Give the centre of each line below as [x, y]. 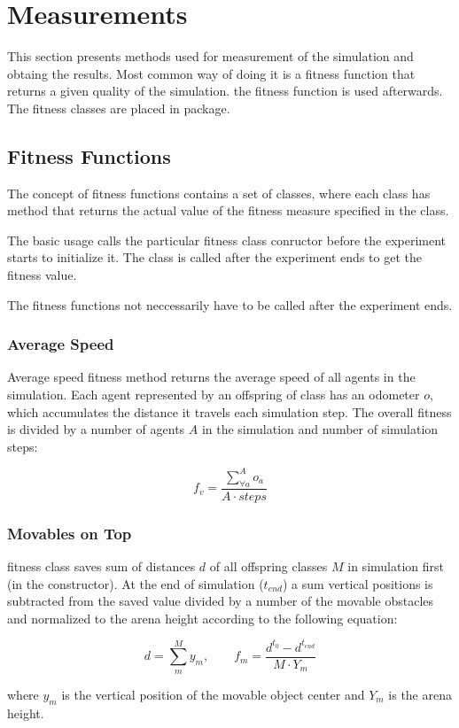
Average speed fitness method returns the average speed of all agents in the [211, 377]
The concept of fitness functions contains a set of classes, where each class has [219, 193]
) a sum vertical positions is [358, 583]
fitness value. [42, 275]
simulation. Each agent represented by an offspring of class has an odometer [214, 395]
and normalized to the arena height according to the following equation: [202, 618]
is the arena [420, 694]
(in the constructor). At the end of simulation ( [136, 583]
